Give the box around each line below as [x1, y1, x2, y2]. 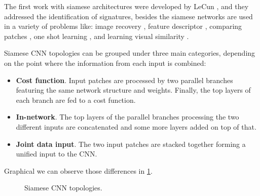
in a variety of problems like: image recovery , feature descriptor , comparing [4, 21, 242, 31]
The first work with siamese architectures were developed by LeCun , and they [4, 1, 249, 11]
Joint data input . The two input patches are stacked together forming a [16, 138, 246, 149]
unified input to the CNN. [16, 148, 97, 159]
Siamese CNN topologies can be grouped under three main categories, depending [4, 48, 255, 58]
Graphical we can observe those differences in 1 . [4, 165, 153, 176]
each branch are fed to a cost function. [16, 94, 136, 105]
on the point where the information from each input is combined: [4, 57, 206, 68]
